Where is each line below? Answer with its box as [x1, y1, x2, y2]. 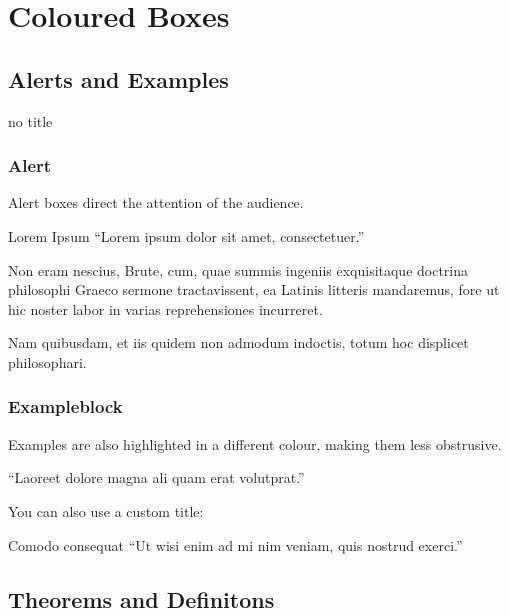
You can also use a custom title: [8, 500, 204, 521]
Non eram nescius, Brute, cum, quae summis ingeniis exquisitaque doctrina [8, 259, 469, 280]
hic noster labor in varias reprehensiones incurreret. [8, 298, 323, 319]
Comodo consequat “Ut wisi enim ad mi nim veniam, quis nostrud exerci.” [8, 534, 463, 555]
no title [8, 110, 53, 131]
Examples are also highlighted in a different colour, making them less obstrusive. [8, 433, 502, 454]
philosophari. [8, 351, 87, 372]
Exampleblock [8, 394, 123, 419]
